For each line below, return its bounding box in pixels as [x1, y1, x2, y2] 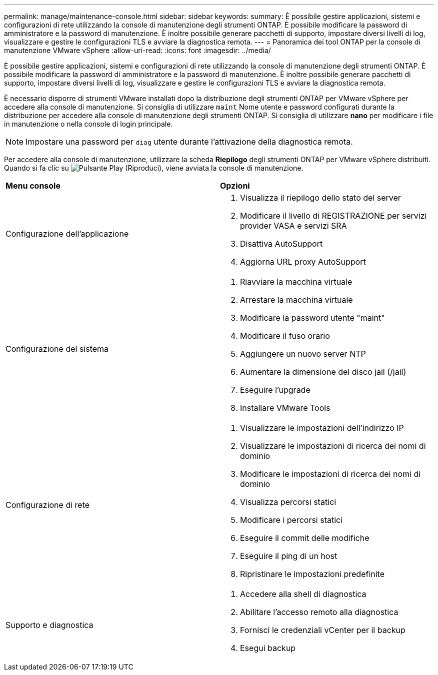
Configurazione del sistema [5, 344, 109, 354]
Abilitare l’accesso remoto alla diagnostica [240, 607, 398, 617]
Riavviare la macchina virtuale [240, 277, 352, 287]
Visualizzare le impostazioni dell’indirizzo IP [240, 423, 404, 433]
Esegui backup [240, 643, 296, 653]
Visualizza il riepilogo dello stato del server [240, 193, 401, 203]
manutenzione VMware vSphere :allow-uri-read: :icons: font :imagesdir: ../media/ [4, 46, 271, 55]
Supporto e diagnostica [5, 620, 93, 630]
